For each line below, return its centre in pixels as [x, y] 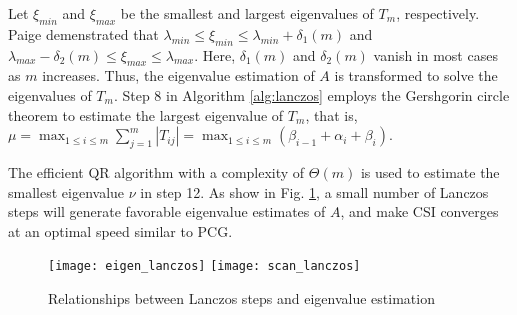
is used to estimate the [430, 171]
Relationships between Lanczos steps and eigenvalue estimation [241, 298]
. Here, [215, 54]
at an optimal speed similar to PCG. [120, 230]
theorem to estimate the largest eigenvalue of [146, 114]
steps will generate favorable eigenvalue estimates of [167, 211]
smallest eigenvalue [66, 191]
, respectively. [438, 13]
